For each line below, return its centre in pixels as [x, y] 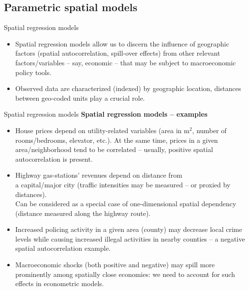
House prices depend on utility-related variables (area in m [102, 130]
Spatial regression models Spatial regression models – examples [106, 114]
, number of [209, 130]
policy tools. [33, 72]
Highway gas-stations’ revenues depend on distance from [99, 175]
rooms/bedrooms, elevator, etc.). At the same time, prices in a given [117, 140]
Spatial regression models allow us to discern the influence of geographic [122, 43]
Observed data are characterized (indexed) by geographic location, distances [128, 88]
